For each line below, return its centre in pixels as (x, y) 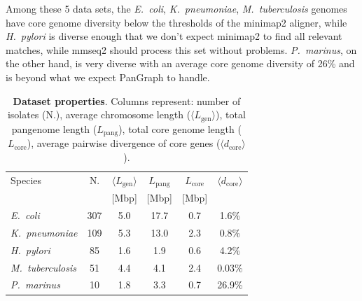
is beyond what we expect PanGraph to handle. (108, 77)
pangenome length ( (54, 128)
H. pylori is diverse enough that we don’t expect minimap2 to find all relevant (174, 36)
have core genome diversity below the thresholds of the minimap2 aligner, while (176, 22)
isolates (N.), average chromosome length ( (99, 114)
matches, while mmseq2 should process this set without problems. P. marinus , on (181, 49)
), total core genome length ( (180, 128)
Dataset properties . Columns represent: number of (127, 100)
